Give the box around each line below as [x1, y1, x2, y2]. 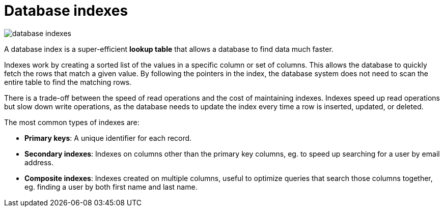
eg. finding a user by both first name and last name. [24, 182, 198, 191]
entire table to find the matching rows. [4, 77, 132, 86]
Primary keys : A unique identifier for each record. [24, 133, 192, 142]
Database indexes [4, 2, 128, 19]
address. [24, 158, 54, 167]
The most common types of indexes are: [4, 117, 140, 127]
